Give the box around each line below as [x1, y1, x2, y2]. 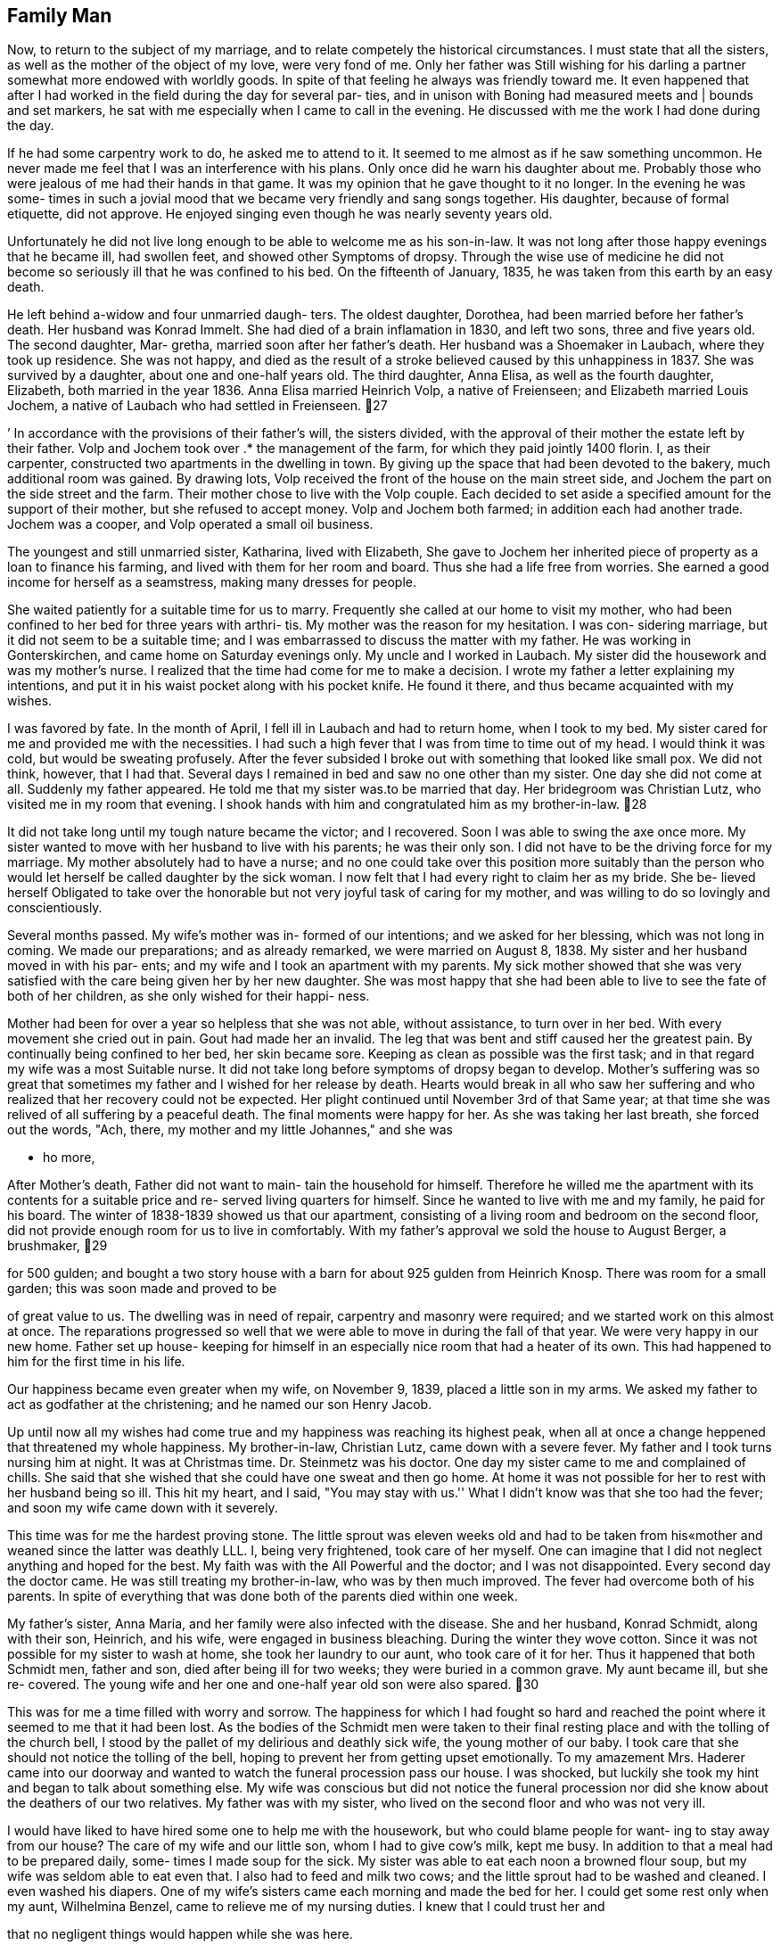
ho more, [43, 1150, 95, 1166]
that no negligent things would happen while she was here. [7, 1926, 353, 1942]
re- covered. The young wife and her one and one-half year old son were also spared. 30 [7, 1677, 539, 1693]
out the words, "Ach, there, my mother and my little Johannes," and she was [7, 1122, 454, 1138]
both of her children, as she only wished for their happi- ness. [7, 988, 370, 1004]
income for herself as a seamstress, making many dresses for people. [7, 574, 416, 590]
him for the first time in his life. [7, 1354, 185, 1370]
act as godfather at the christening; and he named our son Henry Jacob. [7, 1397, 432, 1413]
